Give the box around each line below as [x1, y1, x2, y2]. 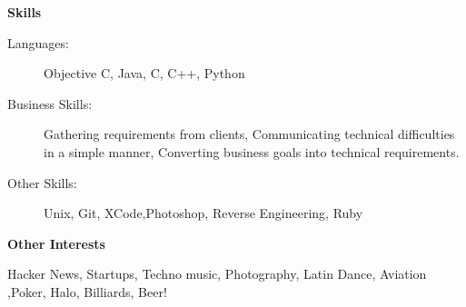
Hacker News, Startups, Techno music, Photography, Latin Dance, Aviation [7, 264, 427, 283]
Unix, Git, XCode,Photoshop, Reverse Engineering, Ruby [44, 203, 363, 223]
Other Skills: [7, 173, 77, 192]
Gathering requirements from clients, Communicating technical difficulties [44, 124, 455, 144]
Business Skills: [7, 94, 93, 113]
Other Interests [7, 233, 105, 253]
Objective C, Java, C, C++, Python [44, 64, 245, 83]
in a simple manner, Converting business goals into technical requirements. [44, 142, 460, 161]
